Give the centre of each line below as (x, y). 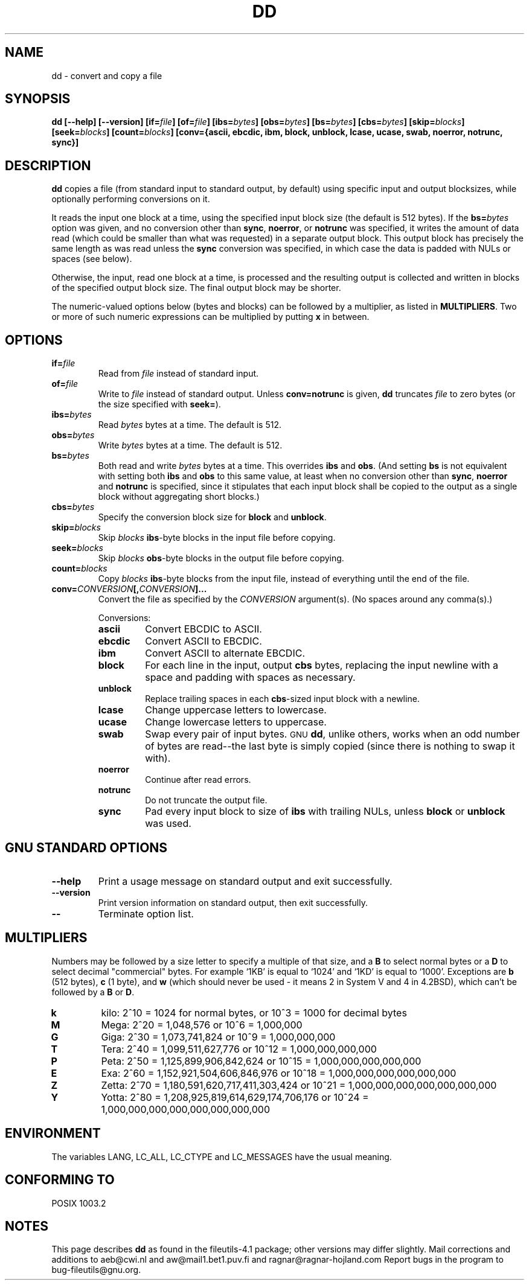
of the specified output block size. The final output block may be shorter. (196, 288)
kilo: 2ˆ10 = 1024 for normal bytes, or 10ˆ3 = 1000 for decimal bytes (254, 1012)
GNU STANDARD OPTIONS (86, 847)
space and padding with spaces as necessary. (250, 678)
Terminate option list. (146, 914)
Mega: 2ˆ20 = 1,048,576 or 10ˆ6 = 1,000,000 (202, 1025)
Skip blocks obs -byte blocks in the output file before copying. (221, 558)
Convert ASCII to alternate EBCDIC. (225, 653)
